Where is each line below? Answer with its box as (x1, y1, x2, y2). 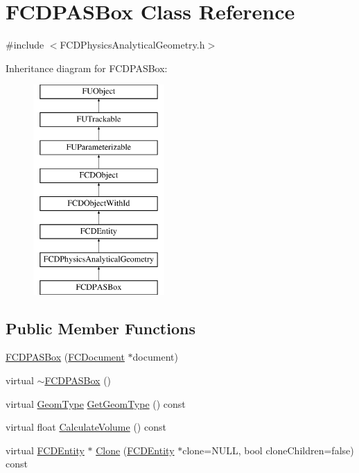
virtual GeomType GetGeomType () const (6, 396, 186, 411)
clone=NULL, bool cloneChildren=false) (182, 442, 354, 457)
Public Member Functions (6, 317, 195, 338)
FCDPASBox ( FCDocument (6, 350, 125, 364)
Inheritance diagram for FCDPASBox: (6, 60, 168, 75)
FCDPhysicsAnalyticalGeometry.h (60, 37, 205, 52)
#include (6, 37, 44, 52)
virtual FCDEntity (6, 442, 85, 457)
